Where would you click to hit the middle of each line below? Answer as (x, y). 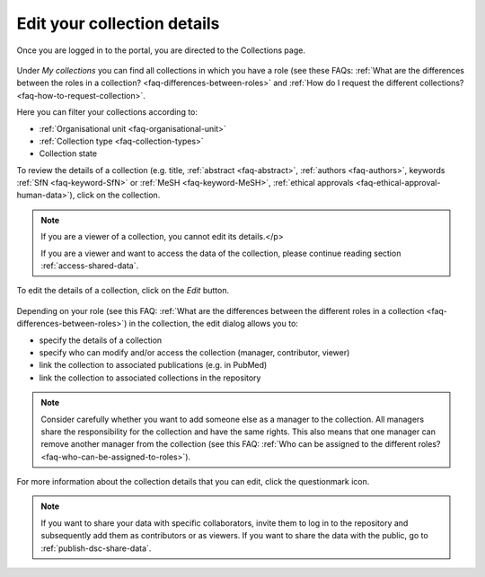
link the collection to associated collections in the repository (150, 378)
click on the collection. (119, 195)
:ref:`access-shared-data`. (90, 266)
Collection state (68, 153)
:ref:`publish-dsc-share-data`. (96, 548)
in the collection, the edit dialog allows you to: (213, 324)
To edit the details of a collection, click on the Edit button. (123, 291)
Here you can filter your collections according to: (107, 112)
